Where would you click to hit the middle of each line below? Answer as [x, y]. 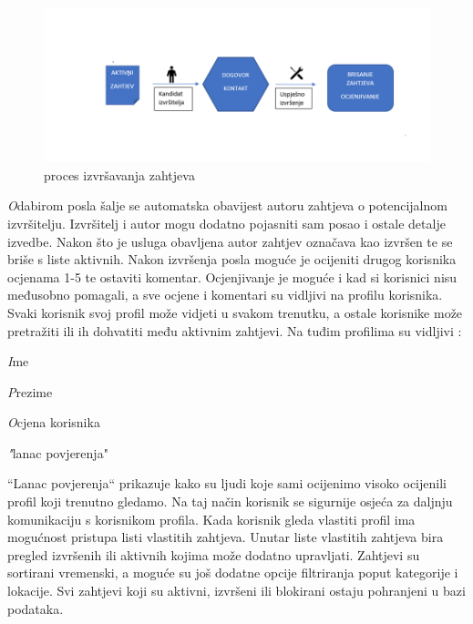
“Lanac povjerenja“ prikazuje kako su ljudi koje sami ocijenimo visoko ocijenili [227, 483]
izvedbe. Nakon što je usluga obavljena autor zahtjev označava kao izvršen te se [230, 241]
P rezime [30, 391]
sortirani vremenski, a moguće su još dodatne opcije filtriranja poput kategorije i [233, 573]
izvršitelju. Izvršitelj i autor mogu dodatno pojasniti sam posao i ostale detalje [226, 223]
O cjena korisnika [54, 422]
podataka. [36, 608]
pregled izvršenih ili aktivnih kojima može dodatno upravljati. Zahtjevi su [214, 554]
